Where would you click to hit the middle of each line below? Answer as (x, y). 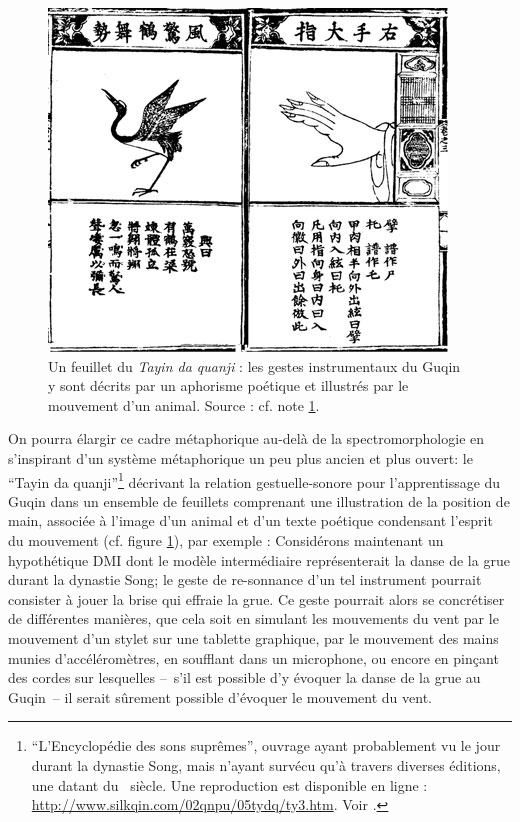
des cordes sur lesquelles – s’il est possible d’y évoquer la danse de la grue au (244, 677)
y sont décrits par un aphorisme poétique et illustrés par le (228, 385)
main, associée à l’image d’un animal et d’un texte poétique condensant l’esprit (250, 520)
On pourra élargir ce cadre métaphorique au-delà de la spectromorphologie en (246, 438)
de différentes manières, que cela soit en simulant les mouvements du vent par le (253, 618)
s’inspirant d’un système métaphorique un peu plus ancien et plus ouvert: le (240, 457)
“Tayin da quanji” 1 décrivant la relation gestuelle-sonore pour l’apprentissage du (254, 480)
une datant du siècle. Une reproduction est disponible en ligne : (229, 784)
